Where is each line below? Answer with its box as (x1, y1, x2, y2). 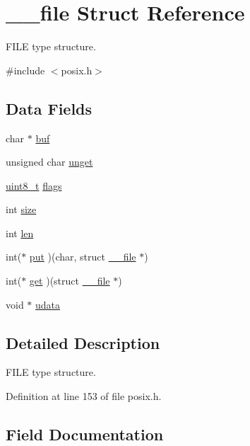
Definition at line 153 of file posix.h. (6, 389, 162, 404)
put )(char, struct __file (29, 249, 136, 264)
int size (6, 202, 37, 217)
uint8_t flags (6, 178, 62, 193)
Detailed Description (6, 331, 160, 353)
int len (6, 225, 34, 240)
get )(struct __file (29, 273, 110, 288)
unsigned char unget (6, 154, 93, 169)
